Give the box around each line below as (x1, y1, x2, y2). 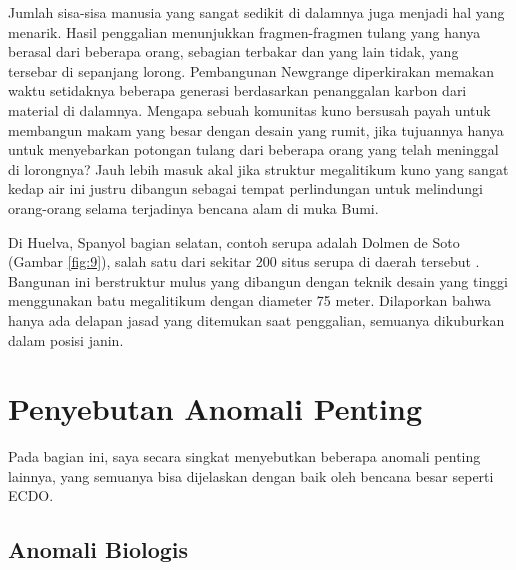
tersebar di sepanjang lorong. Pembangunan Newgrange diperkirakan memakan (8, 60, 494, 81)
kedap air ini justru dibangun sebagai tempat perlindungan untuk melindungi (8, 178, 483, 199)
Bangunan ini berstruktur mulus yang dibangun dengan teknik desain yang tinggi (8, 270, 508, 291)
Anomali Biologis (8, 534, 189, 565)
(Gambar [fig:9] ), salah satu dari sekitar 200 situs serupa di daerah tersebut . (8, 251, 480, 272)
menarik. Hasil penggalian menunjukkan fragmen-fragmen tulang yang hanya (8, 21, 481, 42)
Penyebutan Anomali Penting (8, 388, 422, 429)
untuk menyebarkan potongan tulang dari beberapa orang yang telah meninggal (8, 139, 499, 160)
